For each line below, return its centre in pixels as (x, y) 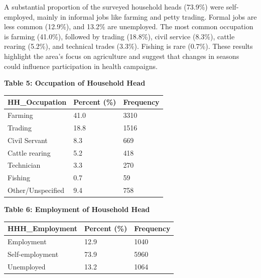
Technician (24, 165)
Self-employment (33, 254)
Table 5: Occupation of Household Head (75, 83)
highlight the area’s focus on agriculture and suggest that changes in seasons (122, 56)
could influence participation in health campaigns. (81, 66)
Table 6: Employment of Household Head (77, 209)
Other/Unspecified (36, 190)
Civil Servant (28, 140)
